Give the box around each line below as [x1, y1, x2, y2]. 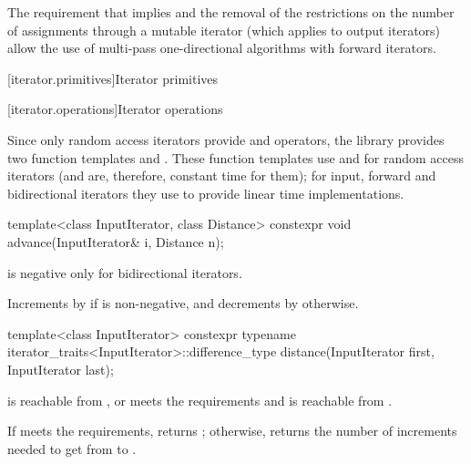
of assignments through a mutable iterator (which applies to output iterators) [7, 20, 441, 39]
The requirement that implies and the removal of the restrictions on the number [7, 3, 455, 21]
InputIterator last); [7, 359, 114, 378]
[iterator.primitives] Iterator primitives [7, 68, 219, 88]
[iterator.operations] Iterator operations [7, 99, 223, 119]
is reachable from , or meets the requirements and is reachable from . [7, 390, 393, 409]
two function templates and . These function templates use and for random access [7, 148, 465, 167]
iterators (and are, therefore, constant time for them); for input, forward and [7, 166, 436, 185]
